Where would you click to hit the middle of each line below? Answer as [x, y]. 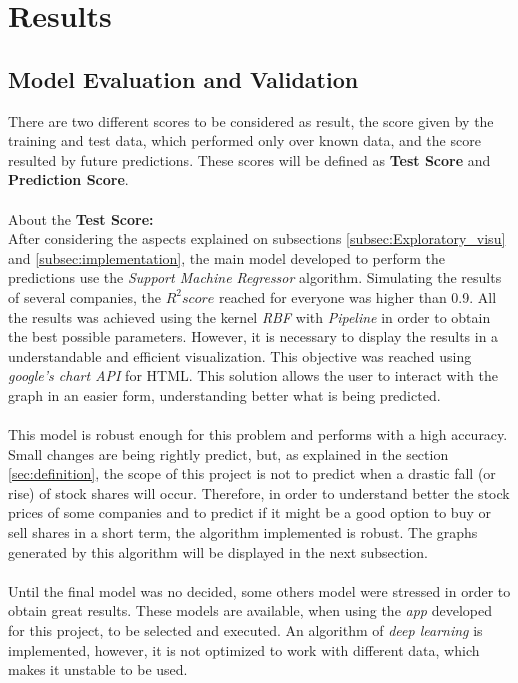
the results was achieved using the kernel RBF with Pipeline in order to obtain [249, 316]
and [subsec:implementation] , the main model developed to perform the [226, 257]
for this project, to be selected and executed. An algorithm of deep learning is [245, 630]
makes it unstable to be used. [98, 669]
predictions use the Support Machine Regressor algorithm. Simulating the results [255, 277]
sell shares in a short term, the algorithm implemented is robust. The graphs [243, 532]
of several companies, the [85, 296]
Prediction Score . [68, 179]
